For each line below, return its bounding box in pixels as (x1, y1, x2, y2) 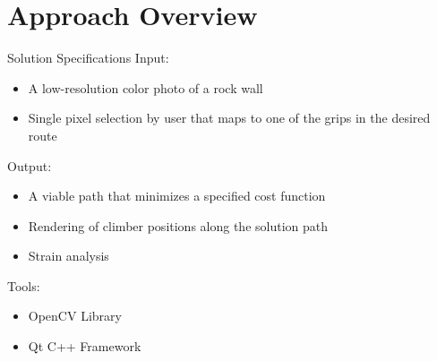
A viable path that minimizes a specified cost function (28, 186, 326, 205)
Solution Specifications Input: (7, 48, 169, 67)
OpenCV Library (28, 306, 122, 325)
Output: (7, 156, 52, 175)
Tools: (7, 276, 40, 295)
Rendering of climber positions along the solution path (28, 216, 329, 235)
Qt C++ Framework (28, 337, 141, 356)
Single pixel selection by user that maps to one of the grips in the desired (28, 108, 431, 127)
